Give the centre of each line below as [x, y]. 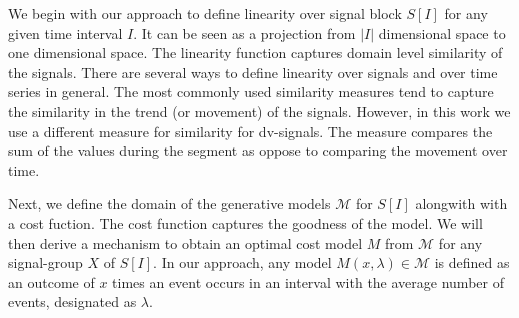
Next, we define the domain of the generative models [169, 203]
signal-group [45, 262]
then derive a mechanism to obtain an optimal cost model [185, 242]
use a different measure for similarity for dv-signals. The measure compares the [250, 130]
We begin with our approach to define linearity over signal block [205, 13]
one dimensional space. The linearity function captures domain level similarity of [255, 52]
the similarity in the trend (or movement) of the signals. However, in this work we [259, 110]
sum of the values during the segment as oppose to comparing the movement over [258, 150]
